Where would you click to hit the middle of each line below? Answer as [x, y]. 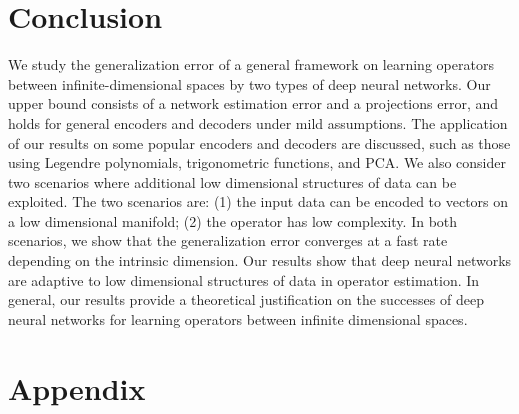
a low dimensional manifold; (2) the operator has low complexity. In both [233, 220]
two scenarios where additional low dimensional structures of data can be [232, 181]
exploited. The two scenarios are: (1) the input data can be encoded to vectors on [258, 201]
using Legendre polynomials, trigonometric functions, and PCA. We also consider [257, 162]
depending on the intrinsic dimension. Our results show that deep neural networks [260, 260]
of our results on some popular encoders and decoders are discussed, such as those [259, 142]
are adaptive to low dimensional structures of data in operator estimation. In [244, 279]
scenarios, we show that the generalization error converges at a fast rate [228, 240]
